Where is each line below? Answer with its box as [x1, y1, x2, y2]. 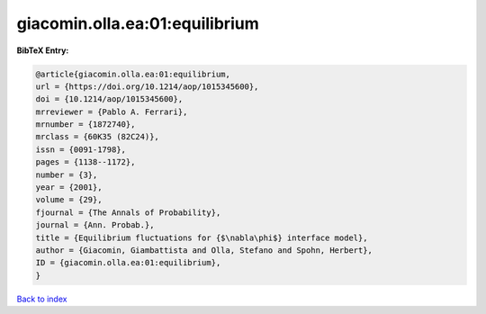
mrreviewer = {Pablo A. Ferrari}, [35, 106, 188, 117]
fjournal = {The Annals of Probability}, [35, 207, 221, 218]
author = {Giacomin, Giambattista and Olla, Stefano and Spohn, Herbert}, [35, 246, 373, 256]
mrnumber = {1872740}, [35, 120, 136, 130]
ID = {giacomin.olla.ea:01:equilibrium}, [35, 257, 221, 268]
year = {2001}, [35, 183, 103, 193]
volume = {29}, [35, 194, 103, 205]
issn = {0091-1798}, [35, 144, 126, 155]
